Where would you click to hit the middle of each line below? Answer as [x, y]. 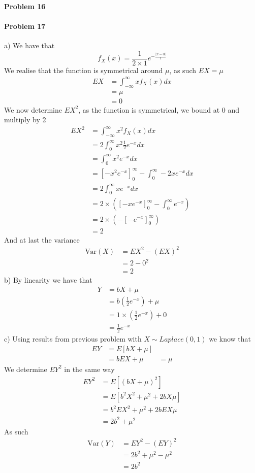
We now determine [33, 109]
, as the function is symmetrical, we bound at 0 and [159, 109]
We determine [26, 369]
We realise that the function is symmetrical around [84, 70]
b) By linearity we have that [48, 280]
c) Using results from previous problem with [73, 339]
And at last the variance [42, 239]
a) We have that [29, 45]
